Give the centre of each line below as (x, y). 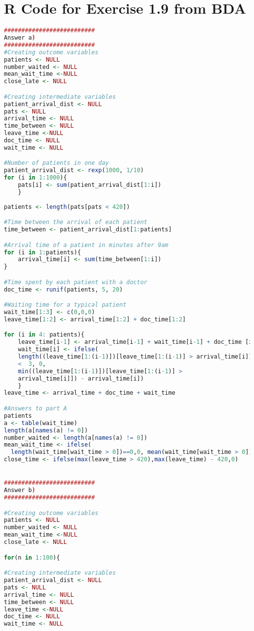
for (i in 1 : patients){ (42, 252)
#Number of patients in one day (56, 163)
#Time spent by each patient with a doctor (76, 282)
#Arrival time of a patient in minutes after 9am (86, 245)
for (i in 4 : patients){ (44, 335)
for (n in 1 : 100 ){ (32, 557)
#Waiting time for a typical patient (65, 305)
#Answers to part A (35, 408)
